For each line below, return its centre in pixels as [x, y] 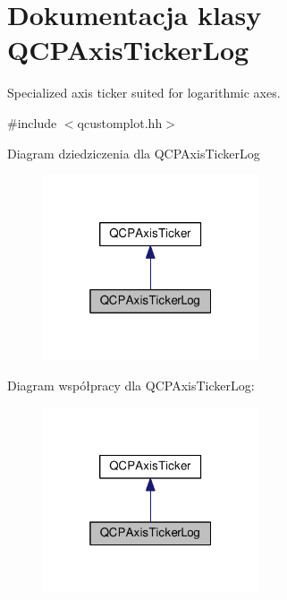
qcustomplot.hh [120, 122]
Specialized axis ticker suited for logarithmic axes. [144, 93]
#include [32, 122]
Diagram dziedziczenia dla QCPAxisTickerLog [134, 153]
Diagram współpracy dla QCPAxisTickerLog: [131, 386]
